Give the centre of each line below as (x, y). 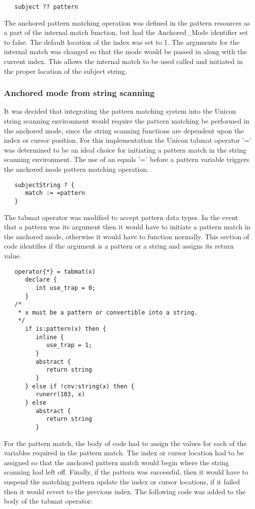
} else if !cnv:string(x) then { (80, 386)
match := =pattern (55, 193)
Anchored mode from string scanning (80, 93)
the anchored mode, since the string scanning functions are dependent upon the (124, 130)
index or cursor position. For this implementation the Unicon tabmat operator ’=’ (128, 140)
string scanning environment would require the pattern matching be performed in (127, 121)
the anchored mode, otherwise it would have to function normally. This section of (127, 236)
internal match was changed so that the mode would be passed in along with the (126, 51)
